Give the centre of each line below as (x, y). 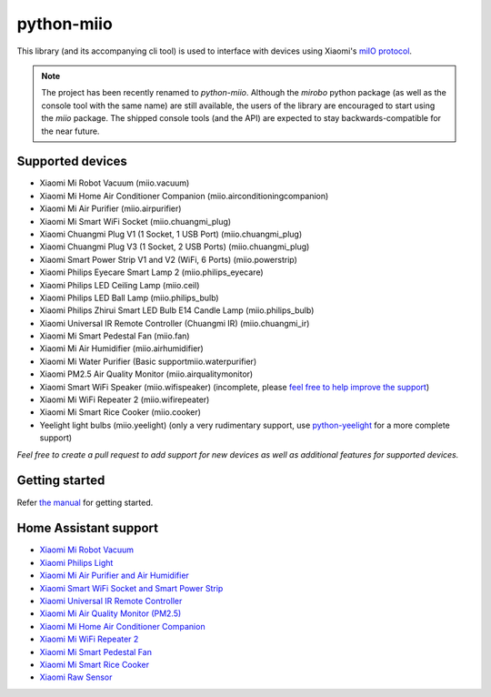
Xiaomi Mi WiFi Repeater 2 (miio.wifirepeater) (125, 399)
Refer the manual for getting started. (85, 502)
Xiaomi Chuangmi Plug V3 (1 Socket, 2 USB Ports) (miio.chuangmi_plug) (175, 247)
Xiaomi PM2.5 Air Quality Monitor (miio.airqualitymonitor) (146, 374)
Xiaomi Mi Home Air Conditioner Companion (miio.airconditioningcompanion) (184, 196)
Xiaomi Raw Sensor (76, 677)
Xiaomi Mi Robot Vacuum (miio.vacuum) (115, 183)
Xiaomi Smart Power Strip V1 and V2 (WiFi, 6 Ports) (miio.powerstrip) (168, 259)
